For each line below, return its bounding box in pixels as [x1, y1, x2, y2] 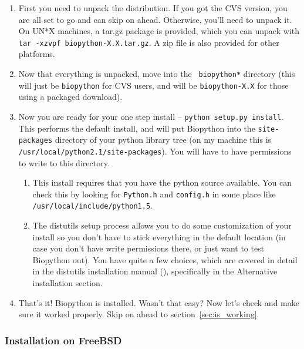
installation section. [32, 277, 103, 289]
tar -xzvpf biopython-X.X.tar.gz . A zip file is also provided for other [18, 36, 279, 48]
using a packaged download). [18, 90, 123, 103]
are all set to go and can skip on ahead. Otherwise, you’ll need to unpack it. [18, 13, 292, 25]
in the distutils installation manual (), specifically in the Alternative [32, 265, 278, 277]
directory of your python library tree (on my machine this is [55, 133, 272, 146]
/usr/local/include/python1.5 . [32, 199, 153, 212]
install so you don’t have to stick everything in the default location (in [32, 230, 286, 243]
